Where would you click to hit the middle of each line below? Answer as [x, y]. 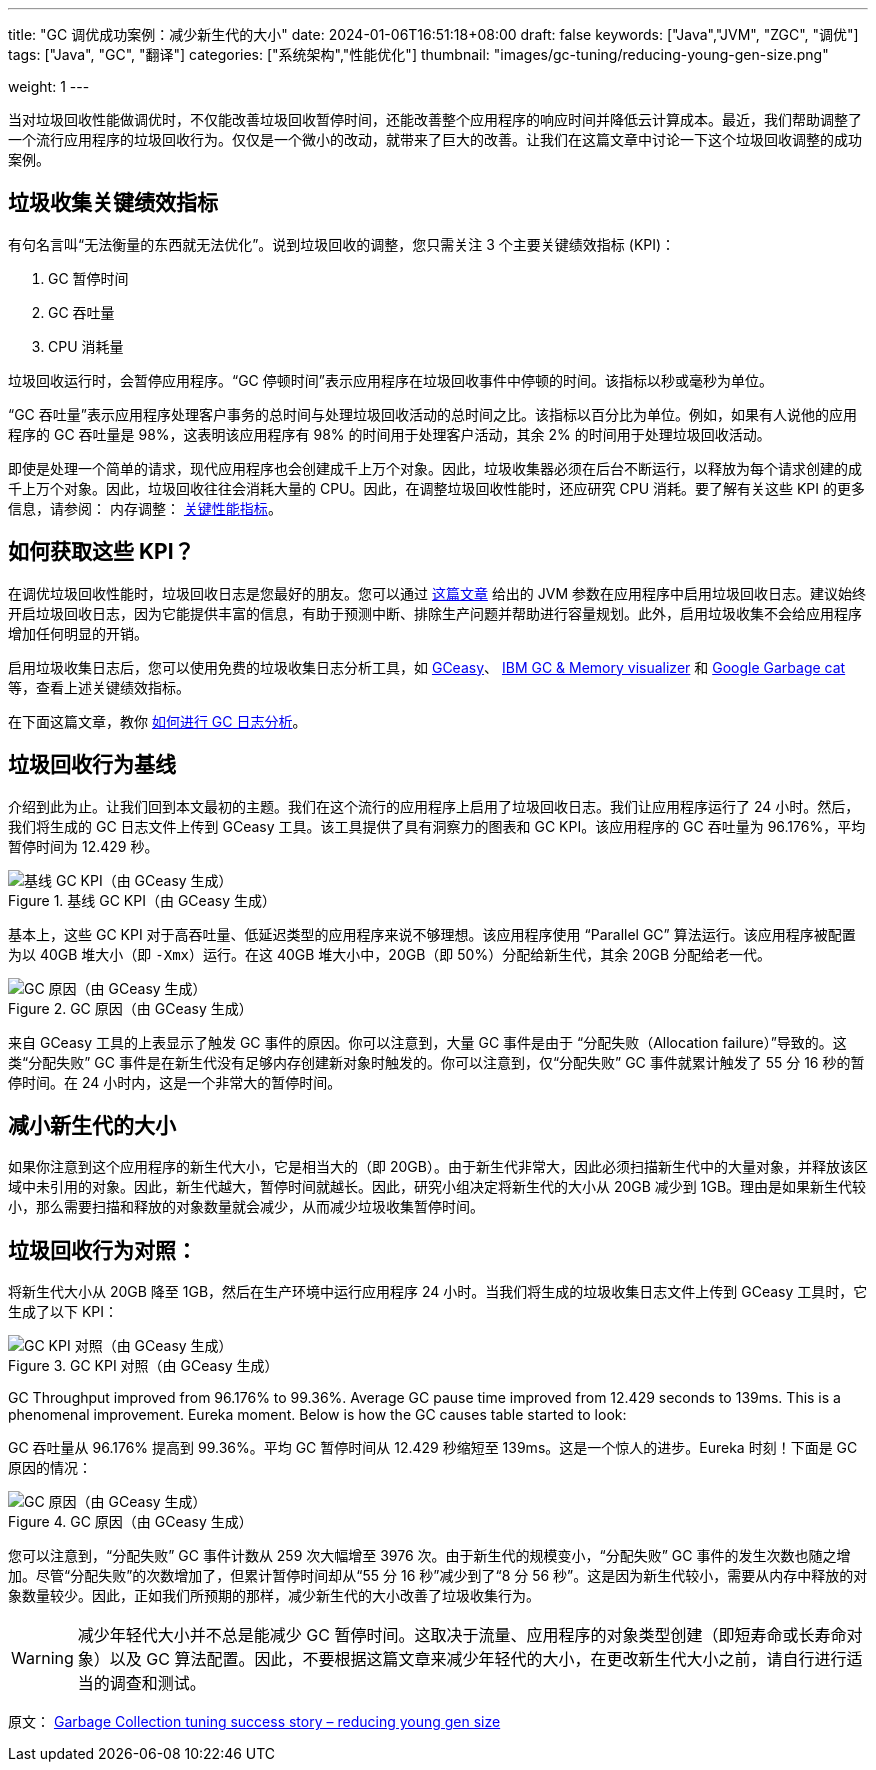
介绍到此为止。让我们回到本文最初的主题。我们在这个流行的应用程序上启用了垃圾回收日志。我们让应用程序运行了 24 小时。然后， [434, 806]
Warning [42, 1658]
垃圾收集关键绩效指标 [113, 203]
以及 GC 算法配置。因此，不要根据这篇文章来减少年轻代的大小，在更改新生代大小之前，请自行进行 [478, 1659]
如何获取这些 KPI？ [101, 552]
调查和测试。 [157, 1683]
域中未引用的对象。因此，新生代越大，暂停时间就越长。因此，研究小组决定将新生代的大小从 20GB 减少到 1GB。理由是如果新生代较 [437, 1187]
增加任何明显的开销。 [78, 633]
